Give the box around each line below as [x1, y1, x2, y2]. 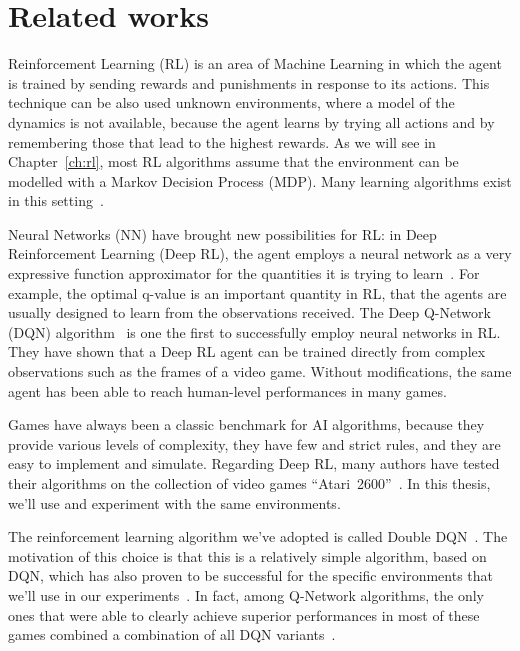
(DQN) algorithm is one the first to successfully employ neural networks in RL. [8, 321, 501, 342]
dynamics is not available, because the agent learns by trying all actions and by [8, 111, 495, 132]
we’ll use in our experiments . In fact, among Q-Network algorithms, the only [8, 584, 484, 605]
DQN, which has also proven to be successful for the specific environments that [8, 565, 493, 586]
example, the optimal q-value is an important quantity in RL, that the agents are [8, 282, 507, 303]
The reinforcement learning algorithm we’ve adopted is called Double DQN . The [8, 526, 508, 547]
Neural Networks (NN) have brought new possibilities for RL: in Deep [8, 223, 437, 244]
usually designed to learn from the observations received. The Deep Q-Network [8, 302, 491, 323]
